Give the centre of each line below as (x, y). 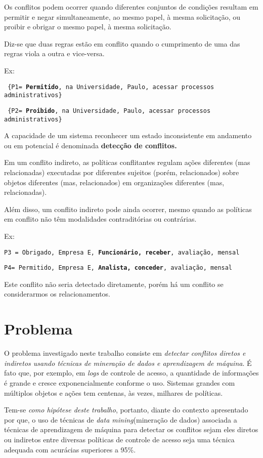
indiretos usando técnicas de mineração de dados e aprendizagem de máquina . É (128, 363)
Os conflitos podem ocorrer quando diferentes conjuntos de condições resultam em (131, 7)
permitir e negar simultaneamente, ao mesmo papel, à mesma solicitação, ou (122, 16)
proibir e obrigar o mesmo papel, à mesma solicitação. (88, 27)
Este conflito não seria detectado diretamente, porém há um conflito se (114, 284)
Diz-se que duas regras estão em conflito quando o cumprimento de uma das (122, 43)
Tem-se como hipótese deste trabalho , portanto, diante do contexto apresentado (126, 410)
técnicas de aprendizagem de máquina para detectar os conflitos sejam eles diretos (131, 429)
